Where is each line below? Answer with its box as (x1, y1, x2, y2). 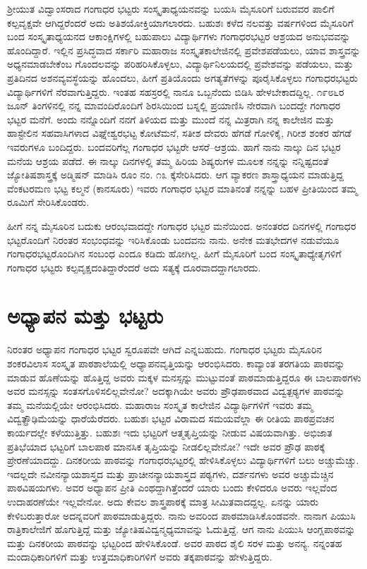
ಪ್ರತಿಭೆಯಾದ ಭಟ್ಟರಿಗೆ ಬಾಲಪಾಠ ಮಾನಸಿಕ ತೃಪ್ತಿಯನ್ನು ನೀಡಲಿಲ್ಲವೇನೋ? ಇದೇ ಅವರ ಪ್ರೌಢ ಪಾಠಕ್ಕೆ (7, 439, 325, 453)
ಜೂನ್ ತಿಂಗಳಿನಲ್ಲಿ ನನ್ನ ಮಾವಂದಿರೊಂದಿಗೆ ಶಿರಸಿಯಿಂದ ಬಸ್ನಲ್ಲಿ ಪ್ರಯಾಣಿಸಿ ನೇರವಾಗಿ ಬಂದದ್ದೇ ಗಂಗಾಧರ (7, 98, 341, 113)
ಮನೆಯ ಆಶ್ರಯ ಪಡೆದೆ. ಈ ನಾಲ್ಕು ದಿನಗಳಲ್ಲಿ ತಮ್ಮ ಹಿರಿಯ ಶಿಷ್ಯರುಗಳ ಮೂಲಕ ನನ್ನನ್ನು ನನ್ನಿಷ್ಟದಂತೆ (7, 153, 329, 168)
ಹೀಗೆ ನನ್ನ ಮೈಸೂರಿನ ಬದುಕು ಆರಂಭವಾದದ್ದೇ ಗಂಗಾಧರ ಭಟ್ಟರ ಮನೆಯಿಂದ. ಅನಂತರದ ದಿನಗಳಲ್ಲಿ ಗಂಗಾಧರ (7, 218, 356, 233)
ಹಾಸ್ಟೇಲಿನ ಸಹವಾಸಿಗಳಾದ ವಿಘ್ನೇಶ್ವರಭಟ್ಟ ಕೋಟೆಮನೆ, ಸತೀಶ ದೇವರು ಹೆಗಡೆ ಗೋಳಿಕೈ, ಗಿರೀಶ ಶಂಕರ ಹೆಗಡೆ (7, 126, 351, 140)
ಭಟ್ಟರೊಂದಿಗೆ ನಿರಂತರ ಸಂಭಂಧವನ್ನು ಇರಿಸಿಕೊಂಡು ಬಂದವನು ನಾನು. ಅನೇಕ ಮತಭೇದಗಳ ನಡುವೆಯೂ (7, 232, 339, 247)
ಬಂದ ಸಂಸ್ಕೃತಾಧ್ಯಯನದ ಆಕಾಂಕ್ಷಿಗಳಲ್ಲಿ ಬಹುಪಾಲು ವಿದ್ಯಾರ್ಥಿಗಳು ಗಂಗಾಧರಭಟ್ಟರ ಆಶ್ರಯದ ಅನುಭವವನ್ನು (7, 29, 351, 44)
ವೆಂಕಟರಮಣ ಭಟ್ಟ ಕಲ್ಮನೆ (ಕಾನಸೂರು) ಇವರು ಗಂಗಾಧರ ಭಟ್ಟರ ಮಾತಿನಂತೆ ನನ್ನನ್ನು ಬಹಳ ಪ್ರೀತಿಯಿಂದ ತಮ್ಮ (7, 181, 358, 195)
